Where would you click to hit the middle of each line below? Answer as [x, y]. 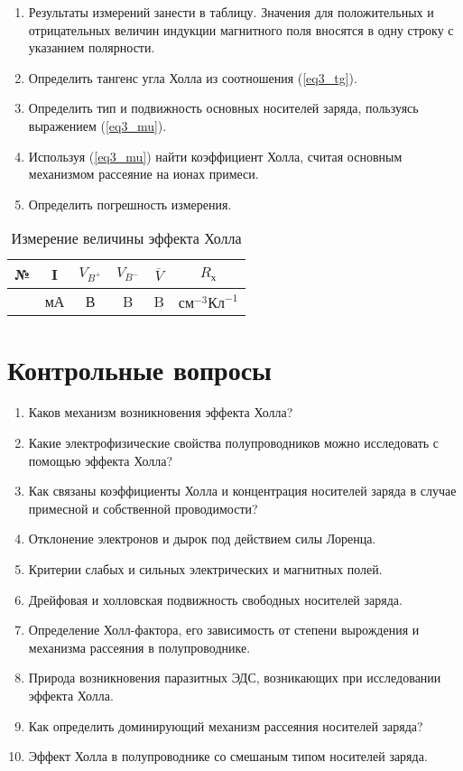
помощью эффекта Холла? [100, 460]
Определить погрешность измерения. [130, 204]
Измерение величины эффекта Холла [126, 238]
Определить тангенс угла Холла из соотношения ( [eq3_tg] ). [193, 77]
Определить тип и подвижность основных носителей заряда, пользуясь [223, 108]
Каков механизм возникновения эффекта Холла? [161, 412]
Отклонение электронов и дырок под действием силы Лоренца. [202, 539]
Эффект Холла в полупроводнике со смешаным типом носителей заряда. [228, 756]
